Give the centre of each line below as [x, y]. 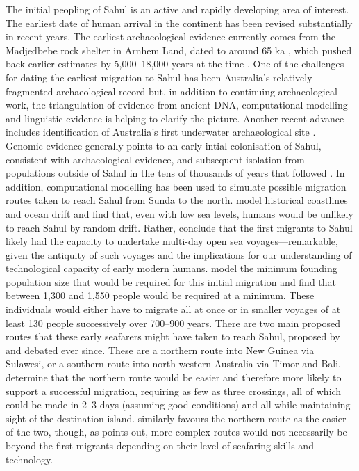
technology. [30, 459]
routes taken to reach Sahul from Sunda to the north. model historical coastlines [177, 200]
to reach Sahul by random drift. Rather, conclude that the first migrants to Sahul [179, 227]
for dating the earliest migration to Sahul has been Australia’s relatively [159, 77]
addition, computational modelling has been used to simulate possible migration [176, 186]
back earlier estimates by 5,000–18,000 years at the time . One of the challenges [175, 64]
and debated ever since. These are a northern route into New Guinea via [160, 350]
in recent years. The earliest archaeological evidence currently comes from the [170, 37]
